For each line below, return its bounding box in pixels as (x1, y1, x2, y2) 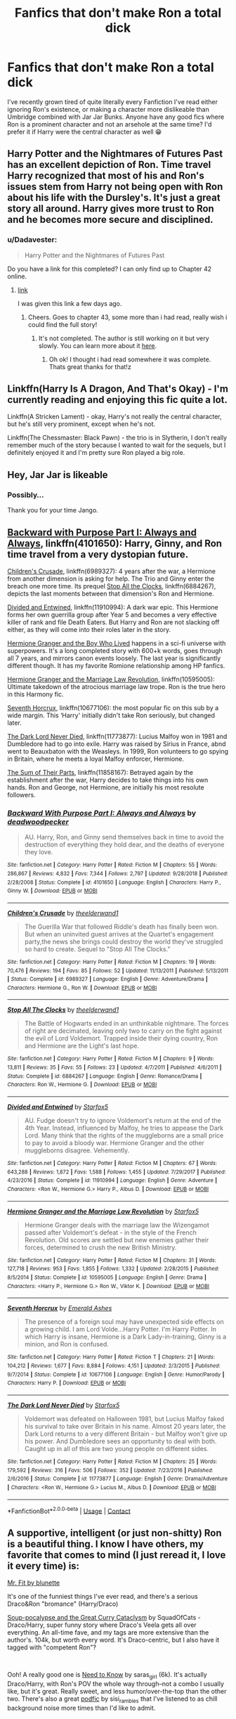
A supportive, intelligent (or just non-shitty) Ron (7, 1527, 223, 1539)
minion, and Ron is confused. (24, 1340, 109, 1348)
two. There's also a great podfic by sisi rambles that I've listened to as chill (7, 1694, 218, 1704)
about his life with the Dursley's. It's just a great (7, 192, 221, 204)
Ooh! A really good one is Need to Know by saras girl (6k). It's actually (7, 1670, 207, 1680)
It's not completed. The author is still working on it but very (38, 334, 209, 342)
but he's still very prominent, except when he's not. (7, 420, 156, 428)
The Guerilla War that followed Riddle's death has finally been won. (24, 922, 219, 931)
